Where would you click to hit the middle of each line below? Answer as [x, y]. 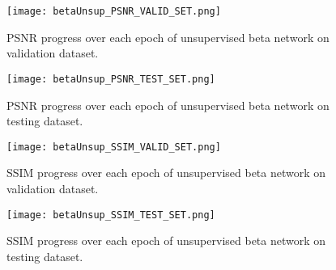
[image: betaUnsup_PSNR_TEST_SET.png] [111, 79]
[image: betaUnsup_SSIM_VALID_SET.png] [114, 147]
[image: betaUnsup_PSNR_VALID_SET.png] [114, 11]
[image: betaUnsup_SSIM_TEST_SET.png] [111, 215]
